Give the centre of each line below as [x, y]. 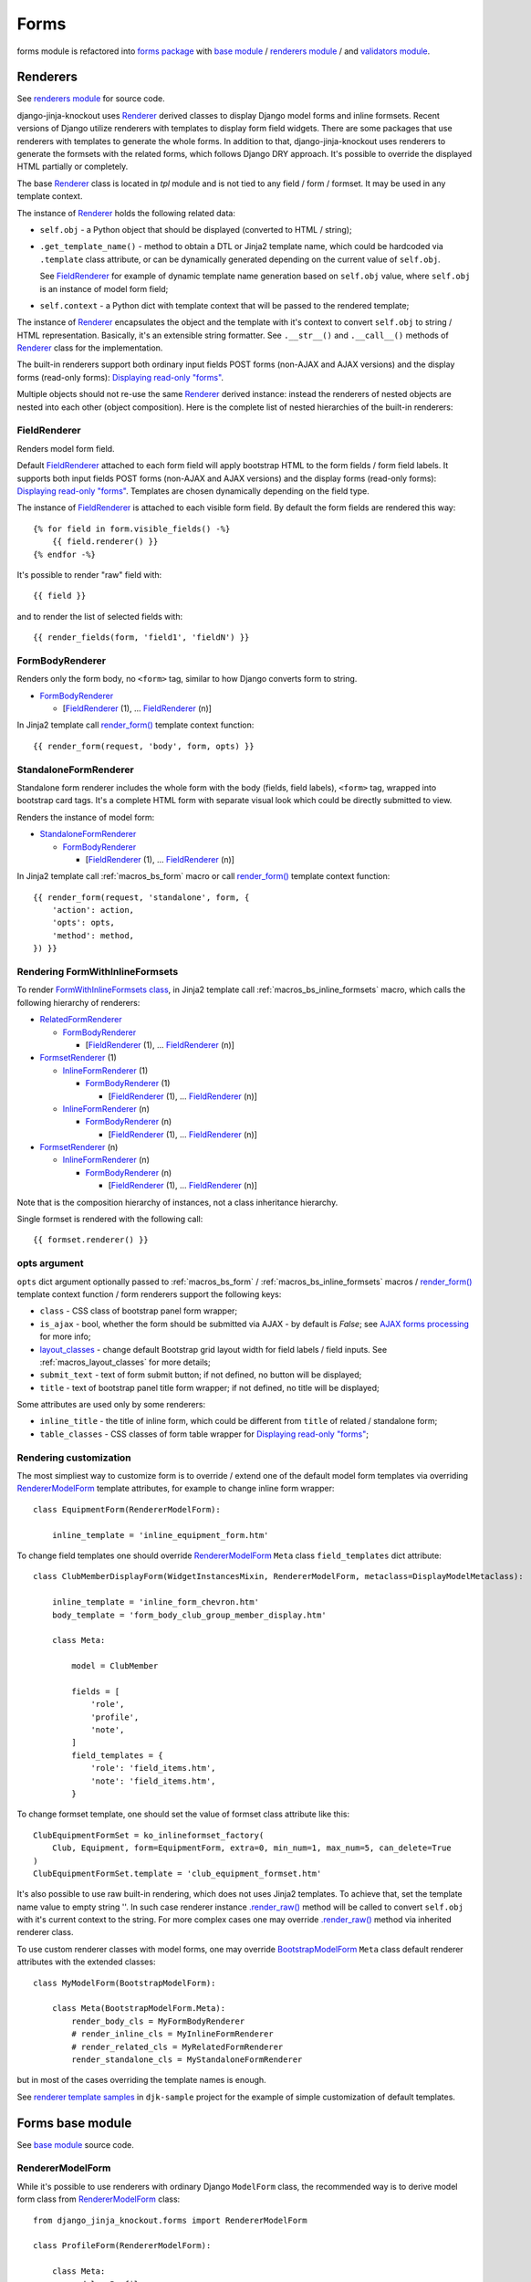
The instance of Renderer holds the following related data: [126, 213]
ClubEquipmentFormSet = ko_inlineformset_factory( [149, 1835]
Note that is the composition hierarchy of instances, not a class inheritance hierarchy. [177, 1202]
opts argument [50, 1263]
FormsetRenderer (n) [79, 1147]
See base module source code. [75, 2144]
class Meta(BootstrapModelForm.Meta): [139, 2009]
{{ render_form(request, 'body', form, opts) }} [144, 746]
